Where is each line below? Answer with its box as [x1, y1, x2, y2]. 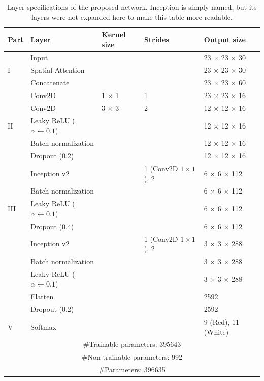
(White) [204, 326, 229, 337]
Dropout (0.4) [30, 220, 74, 231]
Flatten [30, 291, 54, 302]
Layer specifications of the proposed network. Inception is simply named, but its [7, 2, 257, 12]
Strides [144, 34, 169, 44]
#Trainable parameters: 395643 [83, 339, 181, 350]
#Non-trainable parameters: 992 [81, 352, 183, 362]
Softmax [30, 321, 56, 332]
